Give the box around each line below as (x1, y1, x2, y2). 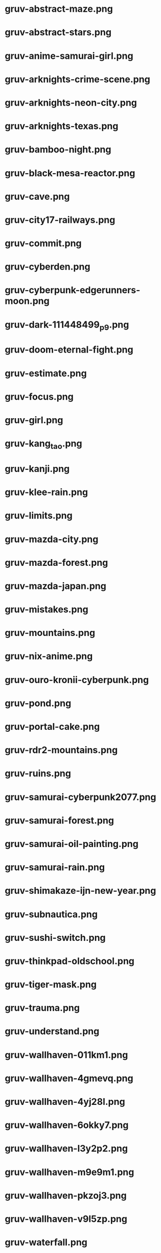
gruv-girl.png (5, 414, 63, 426)
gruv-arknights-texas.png (5, 120, 119, 132)
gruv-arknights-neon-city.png (5, 97, 137, 108)
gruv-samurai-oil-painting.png (5, 838, 139, 850)
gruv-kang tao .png (5, 438, 82, 451)
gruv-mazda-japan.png (5, 580, 107, 592)
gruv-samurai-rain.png (5, 861, 105, 873)
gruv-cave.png (5, 191, 70, 202)
